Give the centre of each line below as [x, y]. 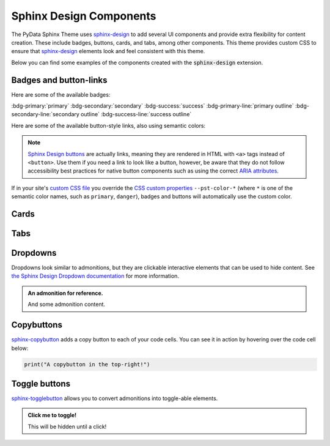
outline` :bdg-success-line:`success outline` [136, 114]
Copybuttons [37, 325]
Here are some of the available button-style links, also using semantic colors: [108, 125]
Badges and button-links [59, 80]
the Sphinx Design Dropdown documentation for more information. [95, 276]
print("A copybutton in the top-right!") [87, 364]
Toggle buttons [41, 383]
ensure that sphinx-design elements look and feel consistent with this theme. [108, 51]
